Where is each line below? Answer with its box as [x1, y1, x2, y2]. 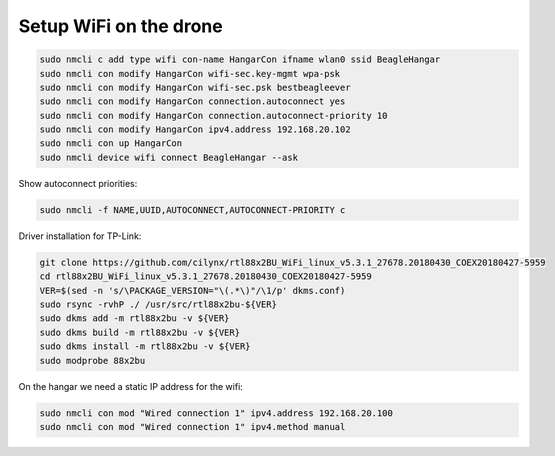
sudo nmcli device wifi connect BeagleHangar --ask [39, 151, 299, 163]
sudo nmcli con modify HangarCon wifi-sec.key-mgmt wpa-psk [39, 68, 341, 79]
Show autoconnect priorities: [18, 177, 138, 189]
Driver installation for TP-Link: [18, 230, 142, 242]
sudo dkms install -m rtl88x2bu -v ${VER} [39, 341, 251, 352]
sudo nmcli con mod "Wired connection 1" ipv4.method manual [39, 421, 346, 432]
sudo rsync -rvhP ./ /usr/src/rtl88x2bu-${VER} [39, 298, 277, 310]
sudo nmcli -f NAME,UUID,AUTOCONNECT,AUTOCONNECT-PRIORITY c [39, 204, 346, 215]
